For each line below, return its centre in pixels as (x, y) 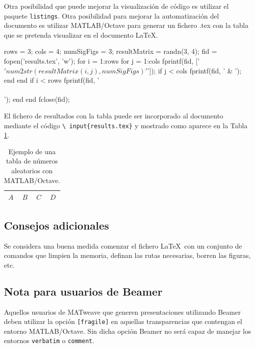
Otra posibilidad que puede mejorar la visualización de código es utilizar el (116, 6)
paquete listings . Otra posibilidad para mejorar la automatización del (112, 15)
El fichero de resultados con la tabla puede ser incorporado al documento (114, 116)
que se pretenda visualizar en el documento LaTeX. (81, 35)
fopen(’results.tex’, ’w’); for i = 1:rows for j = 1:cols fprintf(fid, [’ (102, 61)
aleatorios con (32, 171)
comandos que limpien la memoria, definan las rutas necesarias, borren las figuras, (127, 255)
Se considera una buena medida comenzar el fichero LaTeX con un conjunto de (123, 245)
